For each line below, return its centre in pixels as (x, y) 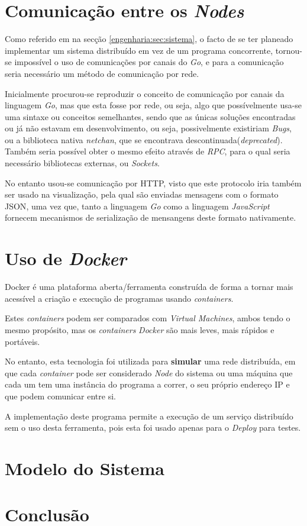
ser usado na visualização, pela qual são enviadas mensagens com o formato (142, 194)
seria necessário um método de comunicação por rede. (102, 73)
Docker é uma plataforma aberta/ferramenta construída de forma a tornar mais (149, 287)
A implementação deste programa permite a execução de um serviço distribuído (149, 416)
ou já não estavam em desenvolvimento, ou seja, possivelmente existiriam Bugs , (148, 128)
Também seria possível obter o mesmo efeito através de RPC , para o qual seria (148, 151)
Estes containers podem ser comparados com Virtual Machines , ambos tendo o (148, 318)
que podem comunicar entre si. (60, 396)
